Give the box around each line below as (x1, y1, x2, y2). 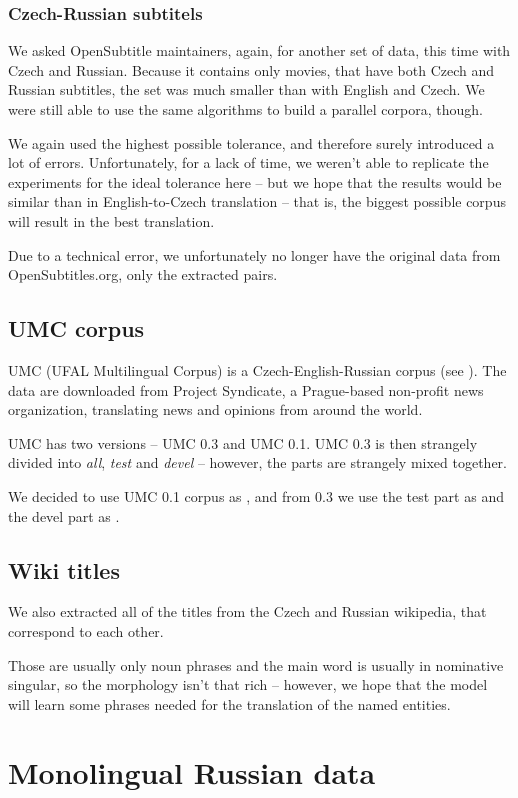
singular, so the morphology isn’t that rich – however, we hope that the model (8, 674, 488, 695)
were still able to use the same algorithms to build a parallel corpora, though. (8, 99, 483, 119)
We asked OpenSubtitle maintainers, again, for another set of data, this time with (8, 40, 511, 61)
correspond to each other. (8, 620, 164, 641)
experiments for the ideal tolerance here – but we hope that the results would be (8, 171, 502, 192)
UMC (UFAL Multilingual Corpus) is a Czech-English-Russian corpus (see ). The (8, 359, 507, 380)
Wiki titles (8, 554, 120, 585)
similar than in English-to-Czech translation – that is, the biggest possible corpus (8, 191, 506, 212)
